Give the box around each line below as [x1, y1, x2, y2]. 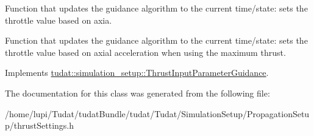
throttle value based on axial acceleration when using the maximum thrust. [5, 46, 286, 58]
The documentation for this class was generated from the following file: [5, 86, 270, 99]
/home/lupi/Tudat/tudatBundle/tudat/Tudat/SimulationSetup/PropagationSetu [5, 107, 310, 120]
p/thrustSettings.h [5, 119, 74, 132]
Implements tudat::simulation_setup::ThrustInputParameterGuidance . [5, 66, 269, 79]
